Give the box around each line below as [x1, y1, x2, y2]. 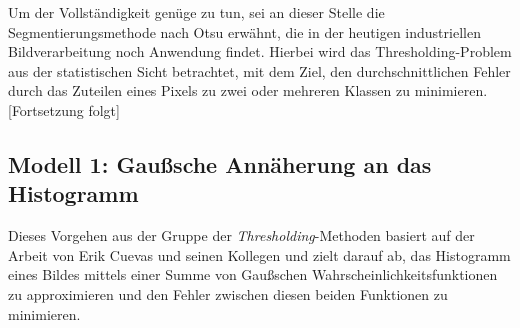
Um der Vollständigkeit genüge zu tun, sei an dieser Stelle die [8, 2, 385, 22]
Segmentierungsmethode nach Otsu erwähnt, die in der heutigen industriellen [8, 21, 481, 42]
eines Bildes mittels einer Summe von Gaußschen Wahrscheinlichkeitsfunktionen [8, 264, 498, 285]
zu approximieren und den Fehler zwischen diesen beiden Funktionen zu [8, 283, 448, 304]
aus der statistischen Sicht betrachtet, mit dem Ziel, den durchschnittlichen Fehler [8, 60, 511, 81]
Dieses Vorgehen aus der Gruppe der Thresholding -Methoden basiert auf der [8, 225, 475, 246]
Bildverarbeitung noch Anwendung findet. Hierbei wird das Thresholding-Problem [8, 41, 512, 62]
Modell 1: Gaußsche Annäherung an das [8, 148, 432, 179]
